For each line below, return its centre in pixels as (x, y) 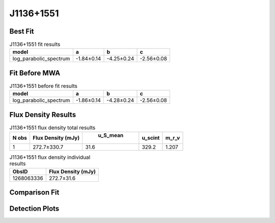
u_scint (151, 138)
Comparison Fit (34, 193)
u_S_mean (111, 135)
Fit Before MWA (35, 73)
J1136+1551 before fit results (43, 86)
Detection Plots (34, 209)
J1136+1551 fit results (35, 44)
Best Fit (22, 31)
